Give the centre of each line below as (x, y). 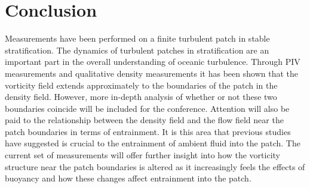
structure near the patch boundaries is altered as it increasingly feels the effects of (155, 166)
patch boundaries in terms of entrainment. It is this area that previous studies (148, 131)
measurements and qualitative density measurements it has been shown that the (151, 73)
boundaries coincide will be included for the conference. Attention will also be (147, 108)
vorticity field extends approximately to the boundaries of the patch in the (141, 85)
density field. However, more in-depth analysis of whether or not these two (141, 97)
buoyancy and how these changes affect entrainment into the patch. (128, 178)
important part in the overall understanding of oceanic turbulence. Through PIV (153, 62)
